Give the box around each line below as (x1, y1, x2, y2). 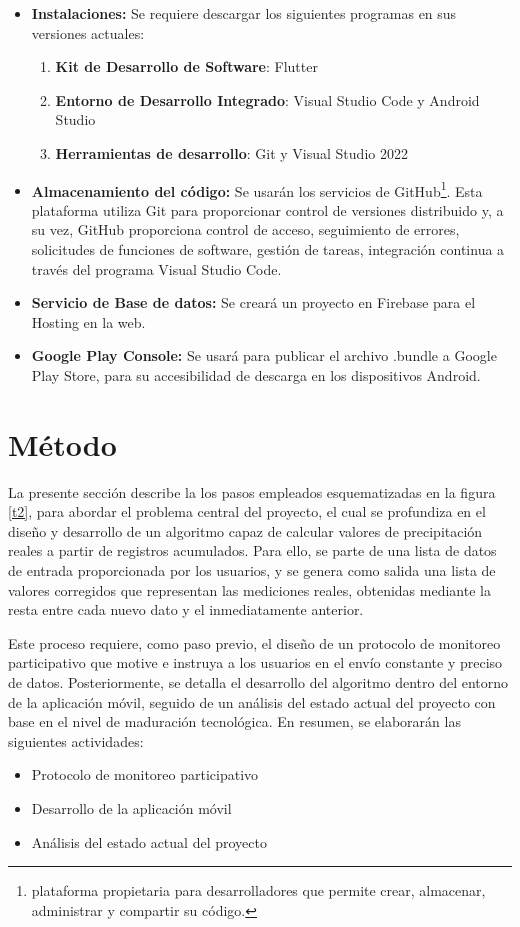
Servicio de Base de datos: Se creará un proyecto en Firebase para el (31, 292, 476, 313)
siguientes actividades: (8, 730, 144, 751)
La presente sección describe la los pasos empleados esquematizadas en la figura (8, 481, 496, 502)
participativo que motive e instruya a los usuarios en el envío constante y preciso (8, 652, 503, 673)
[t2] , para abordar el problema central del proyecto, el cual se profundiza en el (8, 501, 486, 522)
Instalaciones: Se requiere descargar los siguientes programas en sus (31, 3, 457, 23)
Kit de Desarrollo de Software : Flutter (55, 56, 318, 77)
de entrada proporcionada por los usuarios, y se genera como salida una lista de (8, 560, 496, 581)
